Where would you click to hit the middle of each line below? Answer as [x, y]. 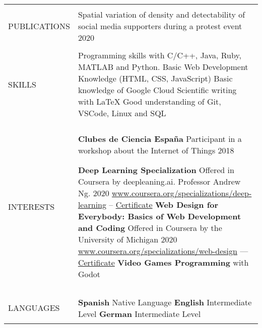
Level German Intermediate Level [139, 313]
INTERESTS [31, 206]
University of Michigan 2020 [127, 239]
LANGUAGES [34, 308]
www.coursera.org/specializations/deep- [182, 193]
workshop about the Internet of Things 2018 [156, 150]
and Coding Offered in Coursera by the [150, 228]
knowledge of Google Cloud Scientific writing [157, 90]
